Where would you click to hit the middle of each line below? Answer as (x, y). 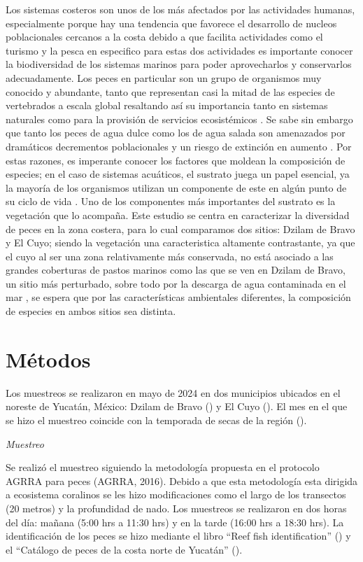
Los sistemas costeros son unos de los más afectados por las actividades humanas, (180, 9)
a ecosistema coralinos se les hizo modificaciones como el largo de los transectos (176, 494)
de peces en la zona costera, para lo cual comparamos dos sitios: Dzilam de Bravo (180, 229)
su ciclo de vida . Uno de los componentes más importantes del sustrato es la (171, 201)
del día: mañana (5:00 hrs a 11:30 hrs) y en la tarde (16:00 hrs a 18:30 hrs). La (175, 522)
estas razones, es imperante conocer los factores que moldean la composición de (176, 160)
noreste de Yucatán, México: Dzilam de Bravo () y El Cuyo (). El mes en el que (177, 406)
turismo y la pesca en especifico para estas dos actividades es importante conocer (179, 50)
